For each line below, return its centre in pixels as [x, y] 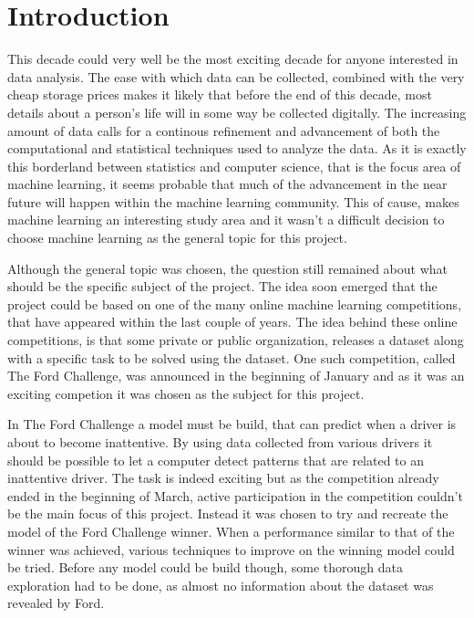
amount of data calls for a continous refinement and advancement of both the [224, 130]
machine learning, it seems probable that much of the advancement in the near [227, 184]
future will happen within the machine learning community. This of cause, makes [233, 201]
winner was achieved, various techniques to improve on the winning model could [231, 549]
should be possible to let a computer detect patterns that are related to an [216, 460]
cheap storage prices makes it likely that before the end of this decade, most [220, 94]
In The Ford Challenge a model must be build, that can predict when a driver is [232, 424]
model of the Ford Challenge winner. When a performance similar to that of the [231, 531]
